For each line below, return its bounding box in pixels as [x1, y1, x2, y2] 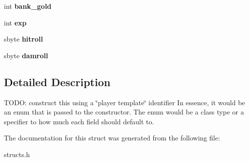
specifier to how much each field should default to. [4, 116, 154, 126]
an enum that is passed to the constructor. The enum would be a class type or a [4, 107, 244, 117]
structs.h [4, 149, 30, 159]
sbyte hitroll [4, 34, 43, 44]
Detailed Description [4, 74, 111, 89]
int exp [4, 17, 27, 27]
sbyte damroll [4, 50, 48, 60]
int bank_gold [4, 1, 52, 11]
